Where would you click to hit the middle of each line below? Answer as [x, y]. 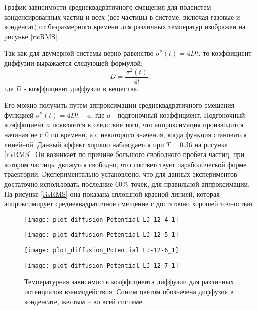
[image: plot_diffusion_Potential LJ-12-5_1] [101, 235]
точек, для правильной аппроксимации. [190, 184]
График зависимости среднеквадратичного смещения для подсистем [108, 7]
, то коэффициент [225, 53]
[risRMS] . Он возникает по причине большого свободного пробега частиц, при [124, 154]
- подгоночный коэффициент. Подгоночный [179, 115]
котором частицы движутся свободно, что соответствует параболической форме [125, 164]
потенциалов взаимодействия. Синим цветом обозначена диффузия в [129, 292]
